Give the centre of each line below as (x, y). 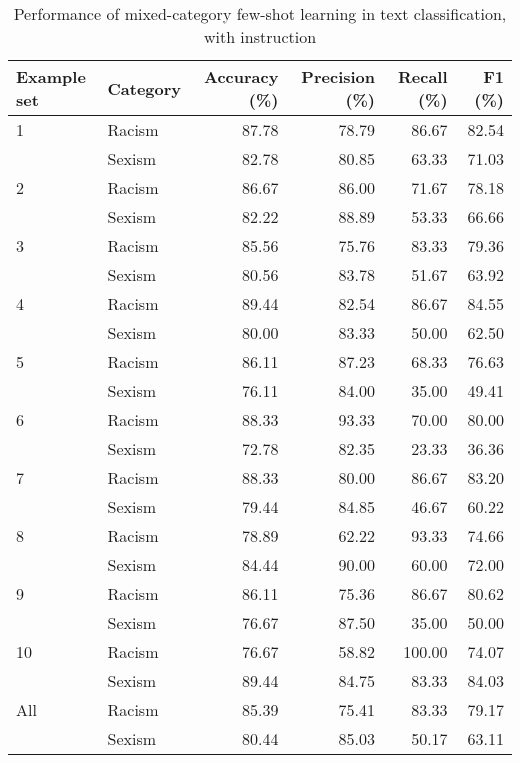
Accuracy (241, 76)
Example (51, 76)
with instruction (260, 36)
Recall (423, 76)
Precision (338, 76)
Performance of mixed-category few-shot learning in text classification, (260, 13)
